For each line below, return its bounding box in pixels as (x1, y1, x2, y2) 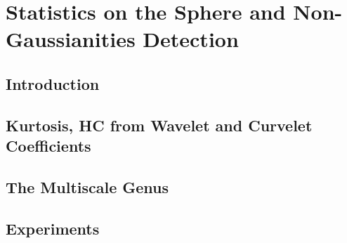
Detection (143, 25, 239, 53)
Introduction (6, 72, 100, 94)
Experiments (6, 217, 100, 239)
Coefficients (6, 135, 91, 157)
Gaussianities (6, 25, 136, 53)
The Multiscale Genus (6, 176, 169, 197)
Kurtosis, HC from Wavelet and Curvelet (6, 114, 313, 136)
